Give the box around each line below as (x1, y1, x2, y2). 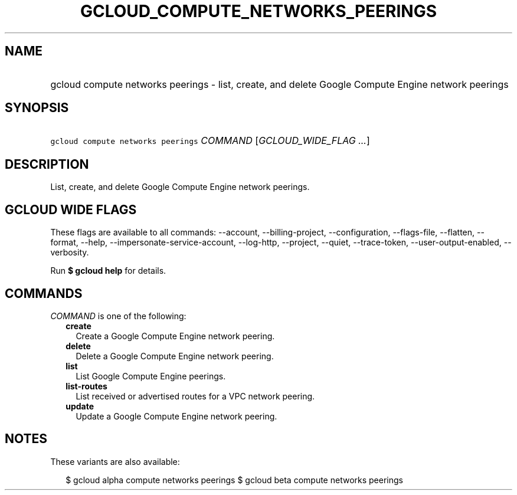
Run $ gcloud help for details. (50, 265, 166, 276)
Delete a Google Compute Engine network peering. (76, 350, 274, 361)
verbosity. (50, 247, 89, 258)
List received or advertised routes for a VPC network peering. (76, 391, 315, 401)
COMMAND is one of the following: (50, 310, 186, 321)
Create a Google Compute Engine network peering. (76, 330, 275, 341)
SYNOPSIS (5, 100, 69, 116)
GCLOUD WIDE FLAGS (5, 202, 137, 217)
